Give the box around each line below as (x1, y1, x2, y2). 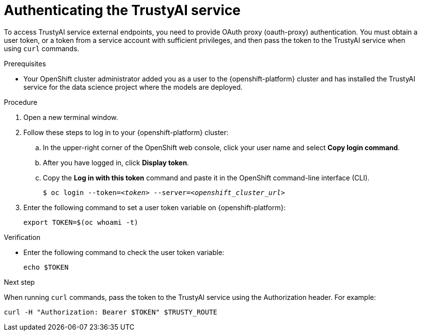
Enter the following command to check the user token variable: (23, 248, 224, 256)
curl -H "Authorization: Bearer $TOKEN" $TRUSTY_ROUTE (4, 308, 218, 316)
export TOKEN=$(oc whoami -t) (23, 218, 139, 226)
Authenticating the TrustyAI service (4, 2, 241, 19)
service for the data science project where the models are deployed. (23, 82, 243, 91)
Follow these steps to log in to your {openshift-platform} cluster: (23, 128, 229, 137)
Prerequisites (4, 59, 46, 68)
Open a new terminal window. (23, 113, 118, 121)
